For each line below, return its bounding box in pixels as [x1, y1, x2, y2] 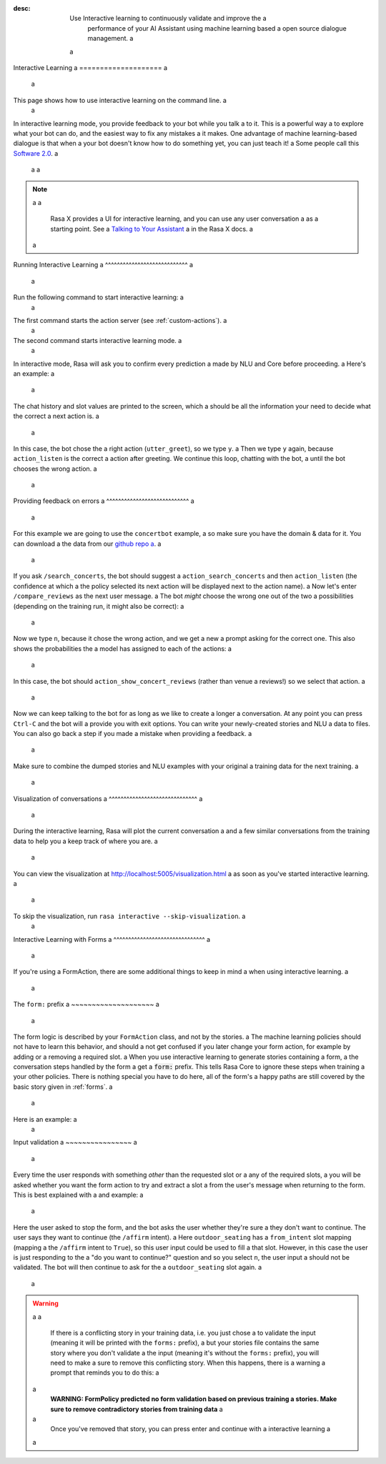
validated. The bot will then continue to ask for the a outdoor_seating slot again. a [13, 1263, 262, 1272]
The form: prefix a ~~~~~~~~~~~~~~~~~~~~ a [13, 1000, 160, 1009]
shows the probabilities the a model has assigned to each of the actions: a [13, 644, 232, 653]
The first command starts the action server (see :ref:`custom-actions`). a [13, 316, 227, 324]
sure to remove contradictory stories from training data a [50, 1405, 223, 1413]
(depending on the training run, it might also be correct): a [13, 602, 184, 610]
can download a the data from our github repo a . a [13, 539, 162, 548]
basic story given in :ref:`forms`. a [13, 1082, 113, 1091]
